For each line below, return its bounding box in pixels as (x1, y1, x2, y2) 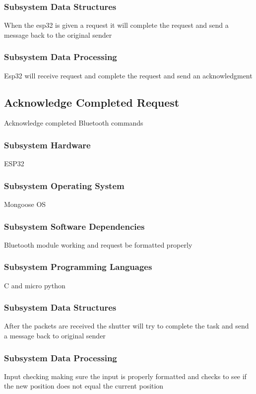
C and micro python (4, 280, 65, 290)
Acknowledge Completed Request (4, 94, 180, 110)
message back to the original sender (4, 29, 112, 40)
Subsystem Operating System (4, 179, 125, 192)
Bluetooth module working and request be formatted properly (4, 239, 192, 250)
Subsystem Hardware (4, 138, 91, 151)
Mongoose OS (4, 199, 46, 209)
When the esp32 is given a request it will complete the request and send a (4, 20, 229, 30)
